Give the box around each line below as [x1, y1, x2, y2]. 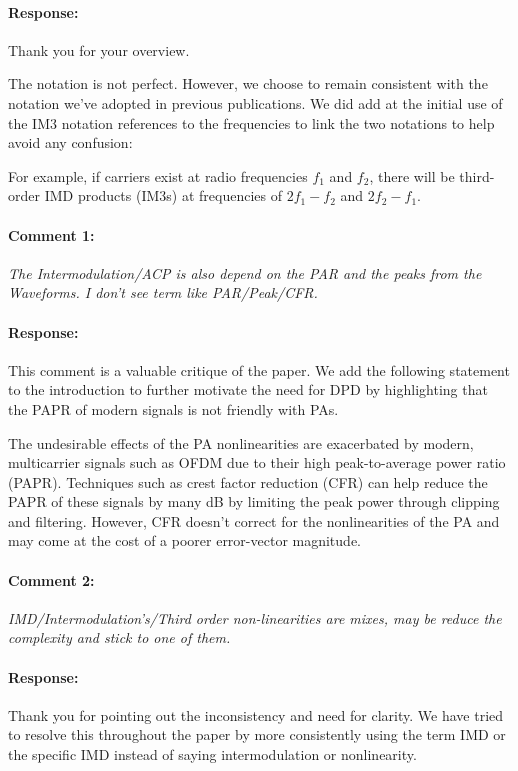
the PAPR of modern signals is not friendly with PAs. [8, 398, 339, 419]
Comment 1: [8, 224, 95, 245]
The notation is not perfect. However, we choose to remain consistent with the [8, 73, 488, 94]
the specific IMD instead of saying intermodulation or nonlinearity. [8, 744, 417, 765]
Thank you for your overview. [8, 39, 190, 60]
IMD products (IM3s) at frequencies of [44, 185, 282, 206]
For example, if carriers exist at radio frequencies [8, 165, 308, 186]
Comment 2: [8, 569, 95, 590]
